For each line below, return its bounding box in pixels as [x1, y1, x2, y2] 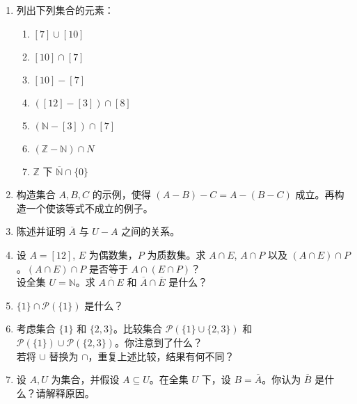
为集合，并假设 [51, 372, 120, 387]
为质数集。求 [147, 247, 206, 261]
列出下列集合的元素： [16, 3, 114, 17]
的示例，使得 [92, 187, 151, 202]
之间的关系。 [121, 224, 180, 239]
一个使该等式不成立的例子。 [26, 200, 153, 215]
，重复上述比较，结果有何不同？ [88, 348, 235, 363]
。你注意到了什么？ [114, 334, 203, 349]
